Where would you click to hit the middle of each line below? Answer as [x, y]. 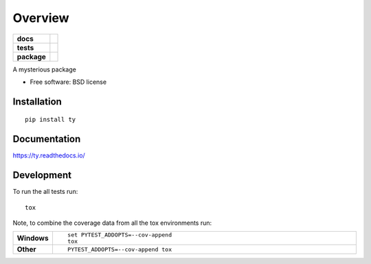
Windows [33, 239]
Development [42, 175]
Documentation [47, 139]
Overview [41, 18]
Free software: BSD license [68, 82]
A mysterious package [45, 69]
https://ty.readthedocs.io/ [49, 155]
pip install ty [50, 120]
